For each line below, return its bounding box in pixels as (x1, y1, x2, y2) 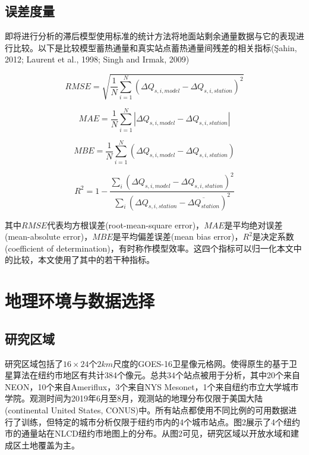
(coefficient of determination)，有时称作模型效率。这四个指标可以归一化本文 (5, 241, 294, 254)
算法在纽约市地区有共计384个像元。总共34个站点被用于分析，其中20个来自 (12, 369, 300, 381)
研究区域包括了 (5, 357, 63, 369)
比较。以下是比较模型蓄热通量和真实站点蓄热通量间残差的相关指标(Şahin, (12, 41, 297, 54)
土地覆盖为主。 (21, 438, 80, 451)
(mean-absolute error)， (5, 230, 93, 243)
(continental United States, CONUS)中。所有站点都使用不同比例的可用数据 (5, 403, 289, 416)
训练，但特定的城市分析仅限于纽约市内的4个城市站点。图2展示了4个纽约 (21, 415, 300, 428)
